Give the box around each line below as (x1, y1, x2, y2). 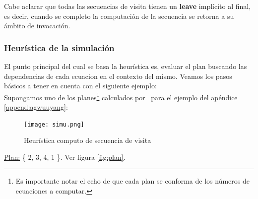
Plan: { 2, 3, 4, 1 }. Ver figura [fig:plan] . (4, 151, 126, 162)
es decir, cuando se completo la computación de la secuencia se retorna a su (4, 10, 234, 21)
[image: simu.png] (24, 121, 84, 128)
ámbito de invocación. (4, 20, 70, 31)
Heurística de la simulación (4, 41, 115, 54)
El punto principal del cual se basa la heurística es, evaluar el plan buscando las (4, 61, 247, 71)
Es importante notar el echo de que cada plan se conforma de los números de (15, 176, 250, 186)
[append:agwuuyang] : (4, 102, 68, 112)
